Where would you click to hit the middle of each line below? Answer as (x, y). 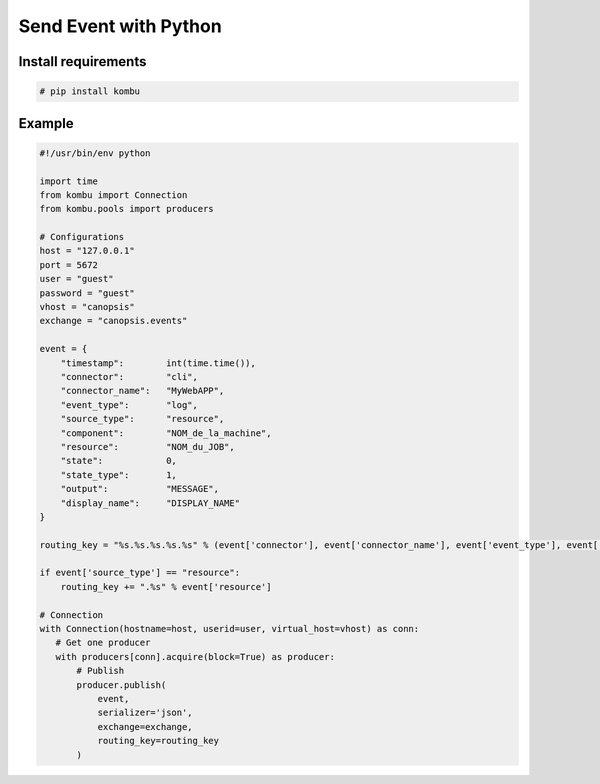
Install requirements (82, 61)
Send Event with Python (120, 26)
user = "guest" (76, 279)
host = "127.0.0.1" (87, 251)
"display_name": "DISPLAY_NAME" (150, 503)
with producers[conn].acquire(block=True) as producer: (195, 656)
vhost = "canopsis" (87, 307)
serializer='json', (145, 713)
